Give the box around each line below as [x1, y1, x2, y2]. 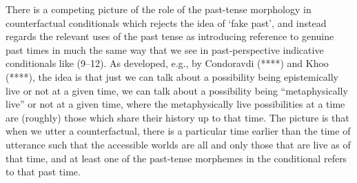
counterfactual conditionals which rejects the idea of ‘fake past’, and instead [6, 15, 327, 30]
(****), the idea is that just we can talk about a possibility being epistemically [6, 69, 338, 84]
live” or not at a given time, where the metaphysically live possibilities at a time [6, 97, 345, 111]
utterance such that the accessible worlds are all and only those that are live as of [6, 137, 351, 151]
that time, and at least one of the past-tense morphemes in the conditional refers [6, 151, 347, 165]
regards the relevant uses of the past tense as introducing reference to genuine [6, 29, 334, 44]
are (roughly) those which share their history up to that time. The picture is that [6, 110, 349, 124]
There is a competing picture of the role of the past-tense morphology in [6, 2, 312, 16]
